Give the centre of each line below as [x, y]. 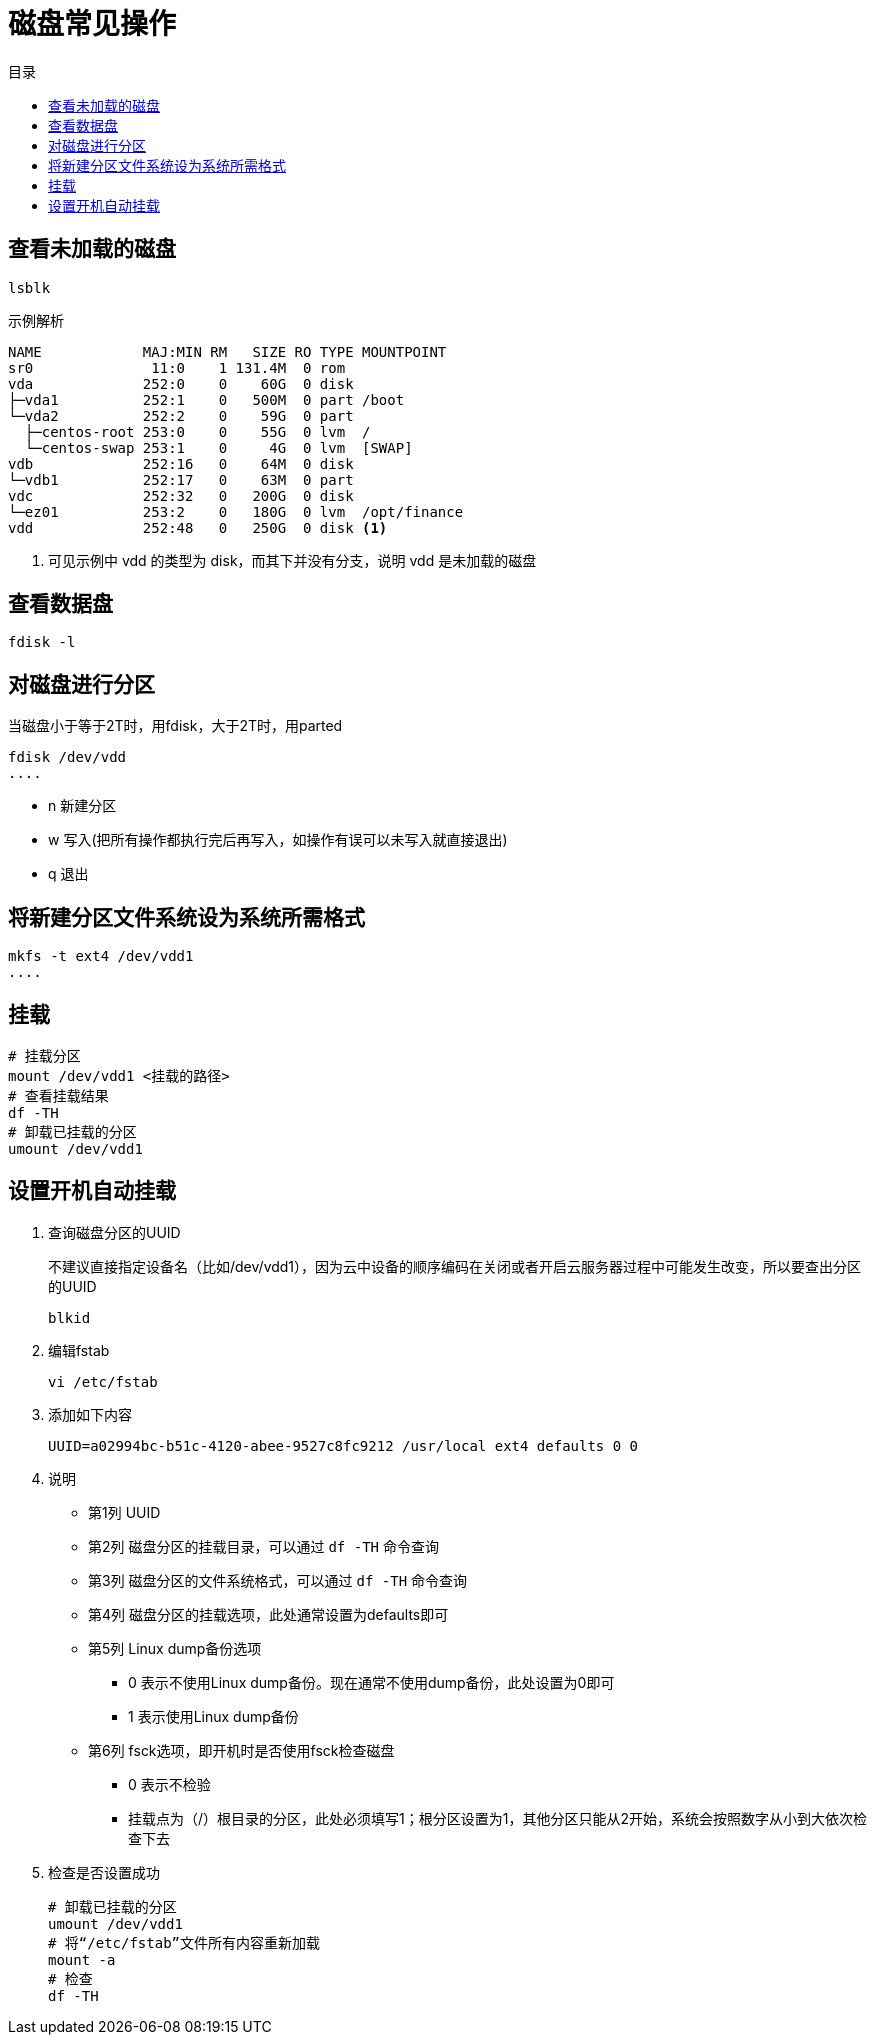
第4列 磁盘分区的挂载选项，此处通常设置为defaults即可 [268, 1614]
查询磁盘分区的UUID [114, 1232]
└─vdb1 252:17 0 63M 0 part [181, 479]
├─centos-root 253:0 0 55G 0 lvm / [197, 431]
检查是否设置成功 [104, 1872]
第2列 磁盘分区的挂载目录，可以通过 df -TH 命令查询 [263, 1546]
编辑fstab [79, 1350]
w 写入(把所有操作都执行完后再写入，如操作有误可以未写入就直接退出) [278, 840]
